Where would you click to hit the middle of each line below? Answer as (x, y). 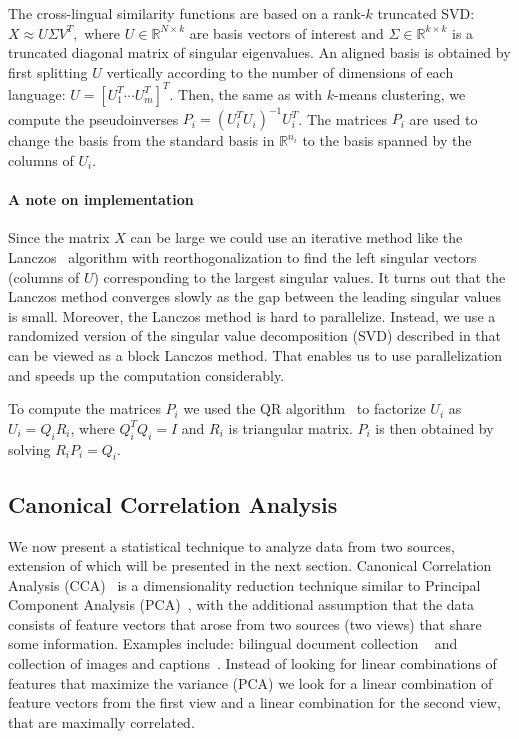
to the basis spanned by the (387, 140)
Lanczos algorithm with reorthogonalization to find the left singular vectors (242, 256)
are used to (443, 118)
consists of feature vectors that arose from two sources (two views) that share (245, 623)
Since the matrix (59, 237)
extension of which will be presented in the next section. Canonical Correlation (250, 565)
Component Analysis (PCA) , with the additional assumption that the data (241, 604)
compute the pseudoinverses (93, 118)
